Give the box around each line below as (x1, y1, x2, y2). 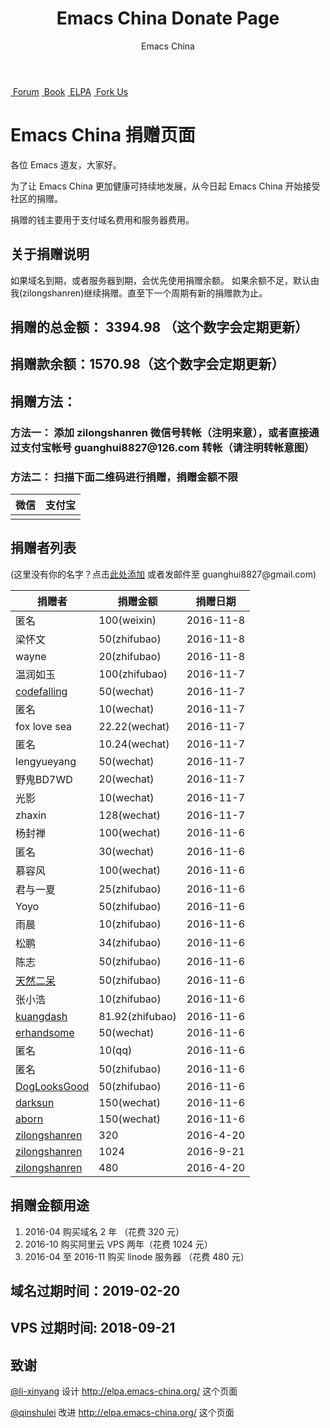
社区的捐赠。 (10, 192, 63, 204)
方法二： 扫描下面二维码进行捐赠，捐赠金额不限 (10, 470, 238, 484)
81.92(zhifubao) (98, 1009, 177, 1023)
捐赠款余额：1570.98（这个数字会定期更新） (10, 356, 285, 373)
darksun (15, 1095, 55, 1109)
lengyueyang (15, 754, 77, 768)
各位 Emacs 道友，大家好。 (10, 158, 122, 171)
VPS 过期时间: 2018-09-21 (10, 1320, 176, 1337)
